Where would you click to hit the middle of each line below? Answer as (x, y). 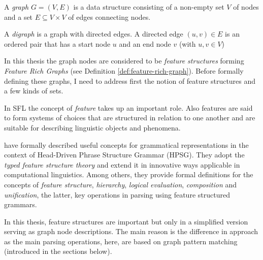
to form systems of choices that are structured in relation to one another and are (130, 118)
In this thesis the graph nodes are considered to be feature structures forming (124, 61)
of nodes (246, 7)
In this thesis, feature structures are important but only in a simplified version (126, 221)
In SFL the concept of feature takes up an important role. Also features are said (128, 107)
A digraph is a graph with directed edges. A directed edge (94, 34)
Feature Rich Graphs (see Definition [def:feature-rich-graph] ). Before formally (124, 70)
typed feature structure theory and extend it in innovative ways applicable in (122, 164)
